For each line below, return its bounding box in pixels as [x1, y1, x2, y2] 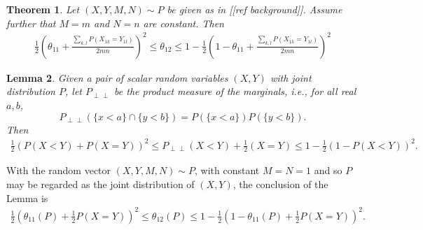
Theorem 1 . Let [6, 2, 80, 16]
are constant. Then [143, 15, 224, 30]
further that [6, 15, 56, 30]
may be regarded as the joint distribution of [6, 177, 195, 192]
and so [314, 163, 342, 178]
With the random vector [6, 163, 111, 178]
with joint [270, 70, 312, 85]
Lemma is [6, 190, 48, 205]
